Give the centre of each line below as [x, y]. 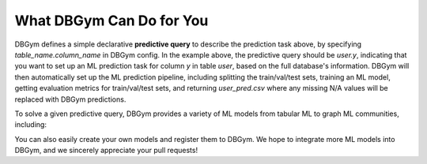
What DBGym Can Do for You [111, 20]
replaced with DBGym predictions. [70, 99]
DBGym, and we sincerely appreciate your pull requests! [106, 151]
